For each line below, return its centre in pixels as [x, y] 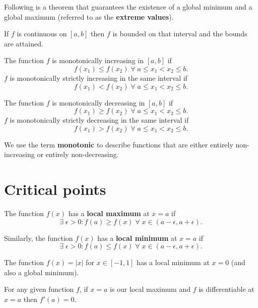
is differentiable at [227, 289]
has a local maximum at [109, 213]
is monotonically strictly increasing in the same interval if [99, 78]
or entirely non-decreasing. [78, 154]
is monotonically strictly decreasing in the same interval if [99, 120]
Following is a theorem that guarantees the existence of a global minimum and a [128, 7]
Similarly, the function [39, 238]
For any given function [39, 289]
